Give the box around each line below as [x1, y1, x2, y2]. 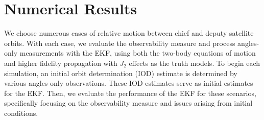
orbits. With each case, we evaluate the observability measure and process [4, 37, 235, 48]
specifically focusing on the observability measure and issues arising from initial [4, 98, 253, 108]
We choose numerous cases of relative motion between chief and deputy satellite [4, 28, 254, 38]
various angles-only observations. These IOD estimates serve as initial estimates [4, 78, 253, 88]
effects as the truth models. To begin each [129, 57, 260, 68]
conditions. [4, 107, 38, 118]
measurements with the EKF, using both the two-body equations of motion [19, 47, 256, 58]
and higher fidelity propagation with [4, 57, 117, 68]
